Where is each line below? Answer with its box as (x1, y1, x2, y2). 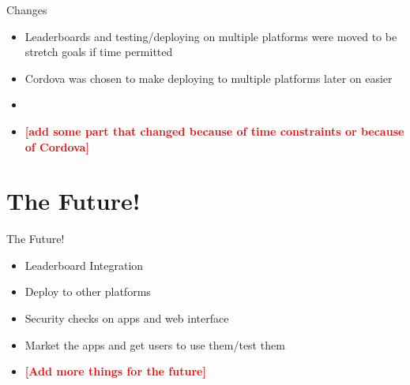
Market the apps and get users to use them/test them (24, 336, 285, 353)
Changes (6, 2, 47, 17)
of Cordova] (24, 138, 89, 155)
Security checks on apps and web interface (24, 310, 229, 327)
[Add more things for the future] (24, 363, 206, 379)
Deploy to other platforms (24, 283, 151, 300)
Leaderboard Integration (24, 256, 144, 273)
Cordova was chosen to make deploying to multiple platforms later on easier (24, 69, 393, 86)
